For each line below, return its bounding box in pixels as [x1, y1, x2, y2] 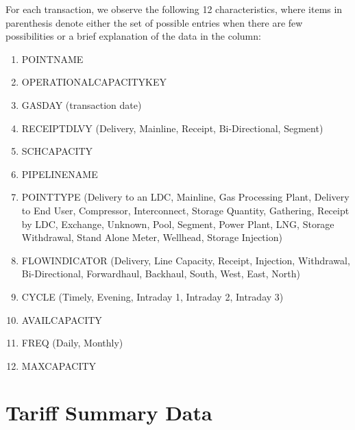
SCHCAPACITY [21, 144, 93, 158]
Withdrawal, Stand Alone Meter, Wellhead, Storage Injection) [21, 230, 282, 244]
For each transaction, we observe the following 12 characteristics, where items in [5, 2, 343, 16]
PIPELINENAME [21, 166, 98, 181]
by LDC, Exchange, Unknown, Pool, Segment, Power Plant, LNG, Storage [21, 216, 334, 231]
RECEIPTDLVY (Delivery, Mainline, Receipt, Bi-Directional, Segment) [21, 121, 323, 135]
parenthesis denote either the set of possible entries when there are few [5, 15, 303, 29]
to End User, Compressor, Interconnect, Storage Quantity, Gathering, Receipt [21, 203, 350, 217]
